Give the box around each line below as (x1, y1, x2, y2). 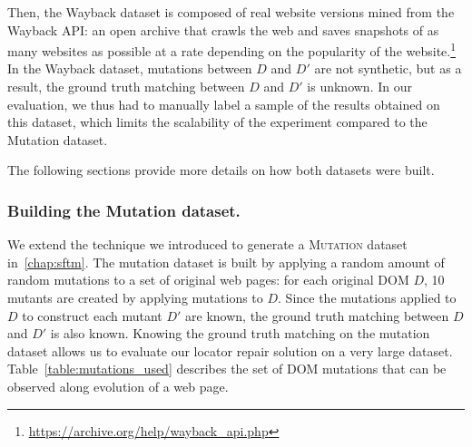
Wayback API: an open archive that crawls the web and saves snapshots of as (7, 20, 439, 39)
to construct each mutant (22, 306, 162, 325)
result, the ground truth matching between (7, 77, 245, 96)
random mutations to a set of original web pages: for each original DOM (7, 270, 409, 289)
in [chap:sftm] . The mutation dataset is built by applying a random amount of (7, 252, 445, 271)
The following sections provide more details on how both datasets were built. (7, 160, 435, 180)
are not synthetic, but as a (314, 59, 462, 78)
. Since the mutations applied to (278, 288, 457, 306)
